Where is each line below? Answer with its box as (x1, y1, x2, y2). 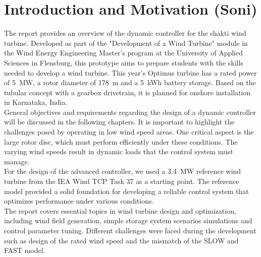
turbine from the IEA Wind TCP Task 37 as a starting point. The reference (4, 176, 239, 186)
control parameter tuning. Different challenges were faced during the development (4, 225, 256, 235)
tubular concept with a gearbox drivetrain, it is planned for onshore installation (4, 87, 251, 97)
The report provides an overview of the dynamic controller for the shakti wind (4, 28, 246, 38)
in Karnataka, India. (4, 97, 68, 107)
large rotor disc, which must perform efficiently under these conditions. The (4, 136, 238, 147)
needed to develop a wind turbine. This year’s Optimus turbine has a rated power (4, 67, 257, 78)
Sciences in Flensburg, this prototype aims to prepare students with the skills (4, 57, 243, 68)
